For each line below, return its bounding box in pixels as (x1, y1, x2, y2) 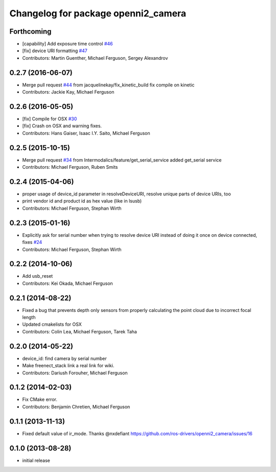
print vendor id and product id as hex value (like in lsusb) (22, 198, 142, 204)
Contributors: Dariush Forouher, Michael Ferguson (22, 370, 128, 376)
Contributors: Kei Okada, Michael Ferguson (22, 280, 113, 286)
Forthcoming (9, 27, 52, 36)
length (22, 314, 36, 321)
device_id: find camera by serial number (22, 355, 107, 362)
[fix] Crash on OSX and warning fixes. (22, 123, 102, 129)
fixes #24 (22, 239, 42, 245)
